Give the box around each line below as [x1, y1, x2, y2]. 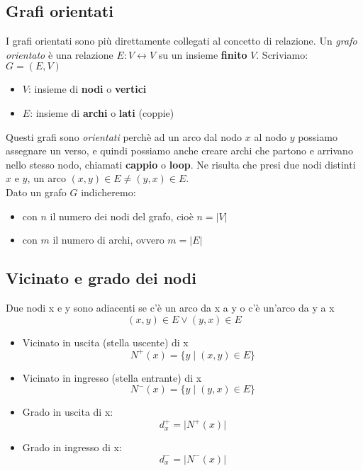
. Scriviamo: [256, 47, 308, 62]
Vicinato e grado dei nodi [6, 267, 196, 289]
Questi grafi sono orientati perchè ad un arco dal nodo [6, 129, 242, 144]
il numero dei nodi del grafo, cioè [50, 208, 194, 223]
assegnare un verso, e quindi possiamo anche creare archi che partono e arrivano [6, 143, 353, 158]
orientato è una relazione [6, 47, 113, 62]
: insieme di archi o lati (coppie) [30, 105, 174, 120]
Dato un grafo [6, 184, 67, 199]
